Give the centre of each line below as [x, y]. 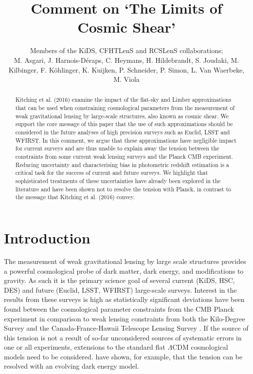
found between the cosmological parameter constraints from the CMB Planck [119, 309]
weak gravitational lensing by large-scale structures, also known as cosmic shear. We [122, 116]
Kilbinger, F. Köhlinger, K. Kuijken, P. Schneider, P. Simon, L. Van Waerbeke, [126, 69]
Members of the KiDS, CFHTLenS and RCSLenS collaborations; [126, 50]
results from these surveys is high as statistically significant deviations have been [124, 299]
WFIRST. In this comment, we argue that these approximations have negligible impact [126, 140]
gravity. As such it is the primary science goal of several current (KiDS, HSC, [119, 280]
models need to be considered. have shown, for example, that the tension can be [123, 356]
